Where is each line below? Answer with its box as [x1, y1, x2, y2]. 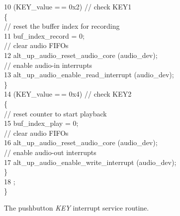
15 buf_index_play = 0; [4, 118, 79, 128]
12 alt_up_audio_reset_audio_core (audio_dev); [4, 50, 158, 60]
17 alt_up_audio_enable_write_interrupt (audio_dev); [4, 157, 177, 167]
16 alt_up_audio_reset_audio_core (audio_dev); [4, 137, 158, 148]
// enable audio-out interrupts [4, 147, 96, 157]
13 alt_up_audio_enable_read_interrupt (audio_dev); [4, 69, 174, 80]
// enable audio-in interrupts [4, 59, 92, 70]
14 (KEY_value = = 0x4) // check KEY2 [4, 89, 132, 99]
